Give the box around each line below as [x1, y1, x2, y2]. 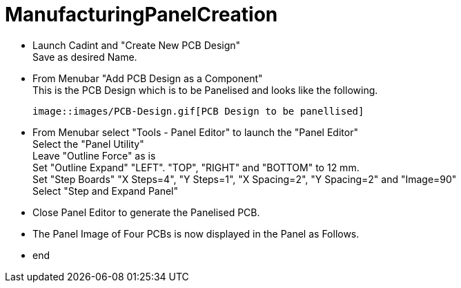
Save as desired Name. [32, 50, 137, 63]
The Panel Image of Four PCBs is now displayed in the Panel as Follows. [32, 227, 360, 240]
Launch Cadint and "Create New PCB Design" [32, 39, 241, 51]
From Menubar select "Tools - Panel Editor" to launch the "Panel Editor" [32, 126, 358, 138]
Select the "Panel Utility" [32, 137, 144, 150]
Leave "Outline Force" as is [32, 149, 156, 162]
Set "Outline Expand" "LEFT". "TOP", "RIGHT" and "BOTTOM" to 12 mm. [32, 161, 360, 173]
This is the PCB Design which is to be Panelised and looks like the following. [32, 84, 378, 96]
